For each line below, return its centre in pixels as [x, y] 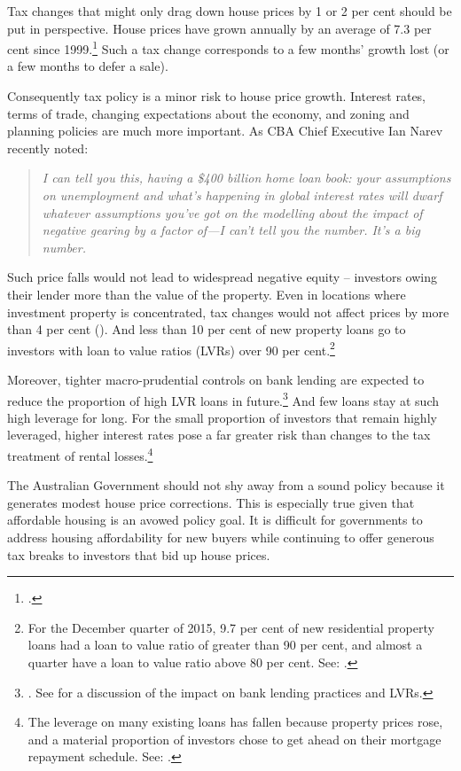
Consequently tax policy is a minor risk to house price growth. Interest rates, [217, 96]
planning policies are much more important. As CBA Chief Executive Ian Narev [225, 131]
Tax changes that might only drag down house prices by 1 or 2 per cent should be [230, 11]
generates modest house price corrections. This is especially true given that [211, 502]
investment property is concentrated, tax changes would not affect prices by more [228, 312]
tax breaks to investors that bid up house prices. [139, 554]
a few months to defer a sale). [88, 66]
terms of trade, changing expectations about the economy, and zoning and [208, 113]
